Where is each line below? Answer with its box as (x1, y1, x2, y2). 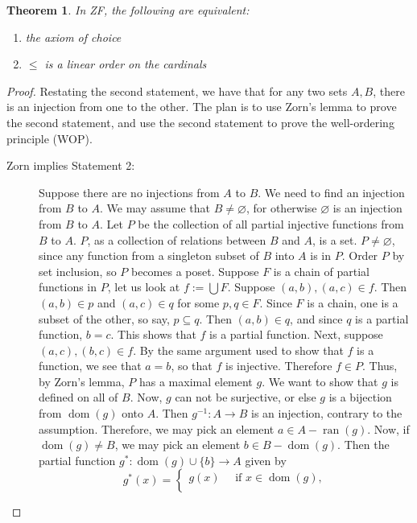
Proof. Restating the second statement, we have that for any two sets (6, 82, 348, 99)
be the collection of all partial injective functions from (138, 215, 404, 232)
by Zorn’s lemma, (39, 373, 125, 389)
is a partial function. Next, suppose (209, 326, 383, 343)
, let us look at (107, 278, 180, 295)
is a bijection (328, 389, 392, 406)
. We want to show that (262, 373, 378, 389)
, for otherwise (246, 200, 317, 216)
